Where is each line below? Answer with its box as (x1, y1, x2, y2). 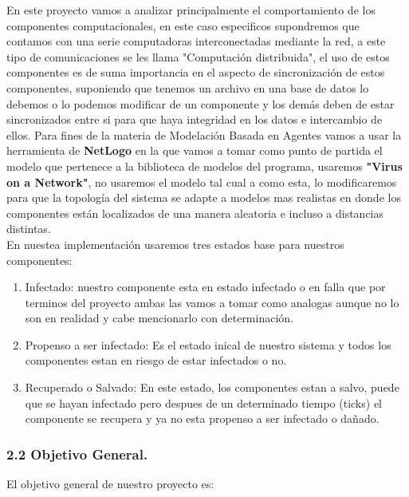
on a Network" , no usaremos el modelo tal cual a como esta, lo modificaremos (6, 173, 397, 190)
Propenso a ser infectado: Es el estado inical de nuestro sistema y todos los (25, 336, 391, 353)
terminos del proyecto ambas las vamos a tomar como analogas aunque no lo (25, 294, 399, 310)
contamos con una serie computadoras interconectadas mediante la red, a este (6, 33, 386, 49)
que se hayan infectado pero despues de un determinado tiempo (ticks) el (25, 394, 382, 411)
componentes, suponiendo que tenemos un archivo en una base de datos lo (6, 79, 369, 96)
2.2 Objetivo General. (6, 444, 148, 463)
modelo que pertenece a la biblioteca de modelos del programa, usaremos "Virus (6, 157, 403, 174)
